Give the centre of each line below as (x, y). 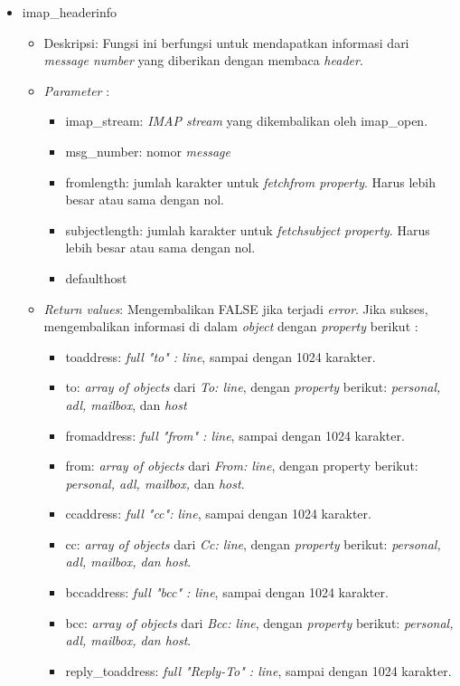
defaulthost (96, 277)
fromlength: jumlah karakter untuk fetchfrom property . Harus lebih (251, 181)
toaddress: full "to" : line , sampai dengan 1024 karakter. (221, 356)
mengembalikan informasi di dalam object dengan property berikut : (231, 326)
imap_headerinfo (70, 12)
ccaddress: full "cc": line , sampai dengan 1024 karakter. (218, 514)
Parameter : (77, 90)
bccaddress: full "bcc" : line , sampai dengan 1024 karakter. (227, 592)
